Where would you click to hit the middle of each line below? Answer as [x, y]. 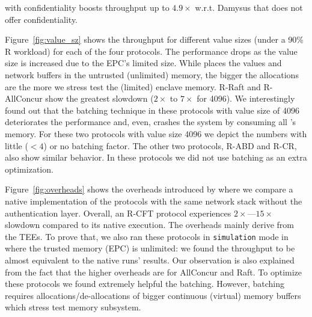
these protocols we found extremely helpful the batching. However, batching [145, 284]
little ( [17, 145]
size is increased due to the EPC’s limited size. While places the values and [143, 63]
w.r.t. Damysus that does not [249, 7]
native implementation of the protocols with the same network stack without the [154, 201]
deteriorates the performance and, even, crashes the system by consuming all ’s [151, 122]
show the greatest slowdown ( [99, 98]
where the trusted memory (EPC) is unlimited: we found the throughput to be [150, 248]
